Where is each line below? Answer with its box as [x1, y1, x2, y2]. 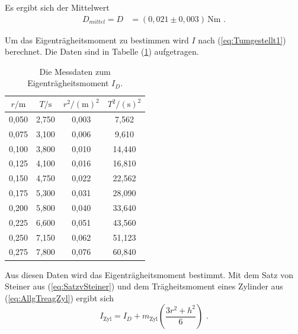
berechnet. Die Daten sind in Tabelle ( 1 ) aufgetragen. [5, 45, 199, 58]
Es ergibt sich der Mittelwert [5, 1, 110, 13]
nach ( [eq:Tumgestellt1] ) [198, 33, 286, 46]
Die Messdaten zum [39, 65, 111, 77]
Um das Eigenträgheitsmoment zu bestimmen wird [5, 33, 189, 46]
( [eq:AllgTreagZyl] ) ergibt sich [5, 291, 114, 304]
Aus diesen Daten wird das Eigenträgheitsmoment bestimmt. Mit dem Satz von [5, 268, 293, 281]
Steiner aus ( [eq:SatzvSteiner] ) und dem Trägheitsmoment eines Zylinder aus [5, 280, 283, 292]
